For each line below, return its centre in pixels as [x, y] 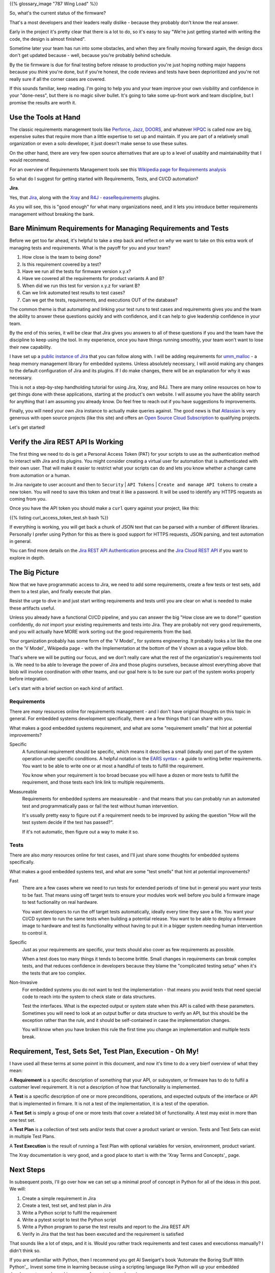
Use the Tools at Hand [45, 117]
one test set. [22, 1120]
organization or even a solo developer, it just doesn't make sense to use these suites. [99, 144]
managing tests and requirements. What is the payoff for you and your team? [90, 247]
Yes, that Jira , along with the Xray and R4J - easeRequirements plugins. [85, 197]
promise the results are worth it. [43, 102]
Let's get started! [28, 427]
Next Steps [27, 1169]
